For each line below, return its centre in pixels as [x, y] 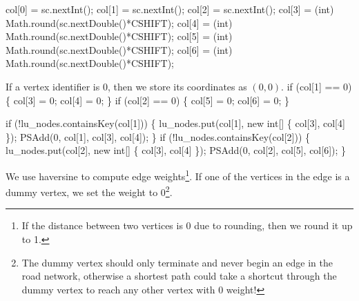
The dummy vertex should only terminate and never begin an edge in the [177, 262]
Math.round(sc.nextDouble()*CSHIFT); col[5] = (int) [119, 36]
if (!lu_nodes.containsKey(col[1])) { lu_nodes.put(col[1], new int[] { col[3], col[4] [175, 123]
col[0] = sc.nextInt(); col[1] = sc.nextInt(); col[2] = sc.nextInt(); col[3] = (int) [170, 9]
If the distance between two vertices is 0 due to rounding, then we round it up [187, 225]
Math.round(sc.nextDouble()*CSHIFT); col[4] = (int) [119, 22]
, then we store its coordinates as [177, 86]
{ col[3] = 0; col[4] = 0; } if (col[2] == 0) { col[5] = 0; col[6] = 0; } [148, 100]
